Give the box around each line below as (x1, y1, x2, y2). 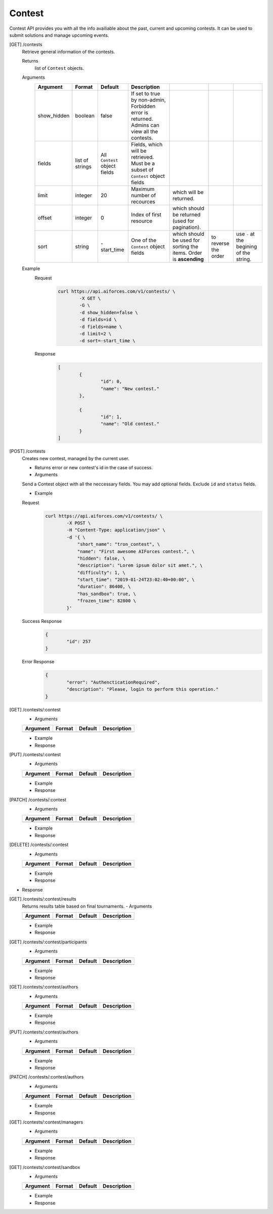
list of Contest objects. (34, 65, 84, 71)
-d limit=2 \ (79, 331, 112, 336)
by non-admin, (131, 97, 166, 104)
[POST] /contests (9, 448, 45, 455)
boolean (75, 112, 95, 119)
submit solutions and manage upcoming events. (9, 32, 109, 38)
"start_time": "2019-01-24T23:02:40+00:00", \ (77, 577, 195, 582)
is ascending (172, 256, 204, 263)
